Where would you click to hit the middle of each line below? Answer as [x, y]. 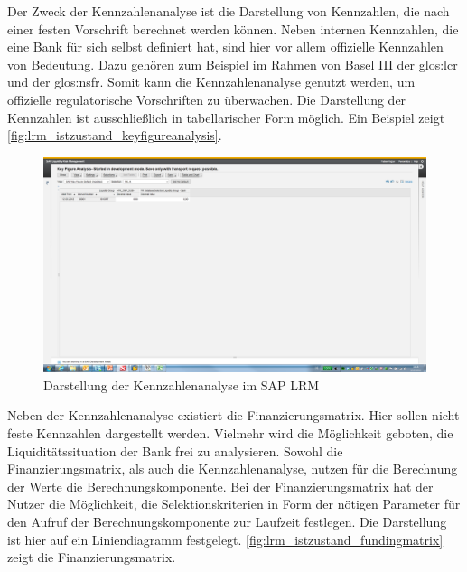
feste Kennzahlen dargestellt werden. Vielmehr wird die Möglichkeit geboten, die [230, 433]
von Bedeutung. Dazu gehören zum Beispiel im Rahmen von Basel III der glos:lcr [233, 64]
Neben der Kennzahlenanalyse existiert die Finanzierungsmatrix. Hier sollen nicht [233, 415]
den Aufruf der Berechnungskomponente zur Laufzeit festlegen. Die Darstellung [227, 521]
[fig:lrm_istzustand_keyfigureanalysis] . [115, 135]
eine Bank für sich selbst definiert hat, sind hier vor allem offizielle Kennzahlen [225, 47]
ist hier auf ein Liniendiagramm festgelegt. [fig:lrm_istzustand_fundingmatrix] [225, 539]
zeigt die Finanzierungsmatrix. [92, 557]
